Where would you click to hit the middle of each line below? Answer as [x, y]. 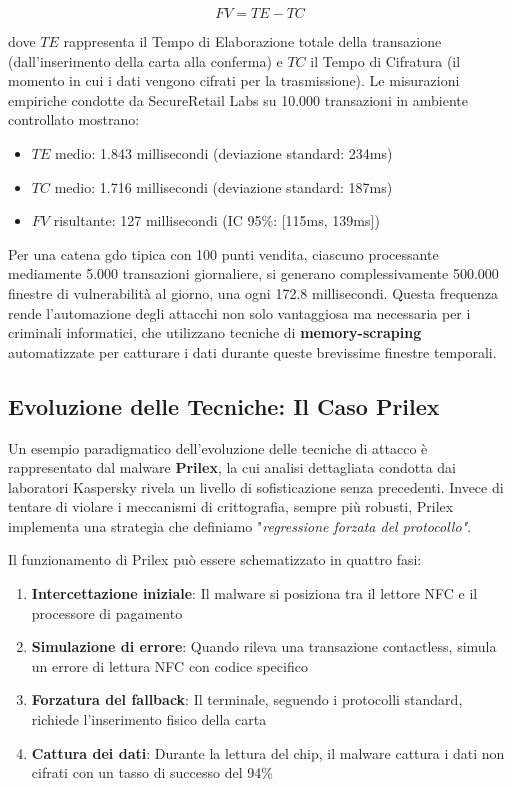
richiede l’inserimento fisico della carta [149, 719]
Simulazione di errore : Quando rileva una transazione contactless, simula [264, 646]
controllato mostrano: [74, 119]
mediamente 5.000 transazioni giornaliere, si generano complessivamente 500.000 [253, 273]
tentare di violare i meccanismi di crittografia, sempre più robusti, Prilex [231, 506]
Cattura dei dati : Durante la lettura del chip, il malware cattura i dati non [268, 752]
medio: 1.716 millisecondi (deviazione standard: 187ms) [223, 186]
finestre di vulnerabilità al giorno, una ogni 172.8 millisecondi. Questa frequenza [253, 292]
